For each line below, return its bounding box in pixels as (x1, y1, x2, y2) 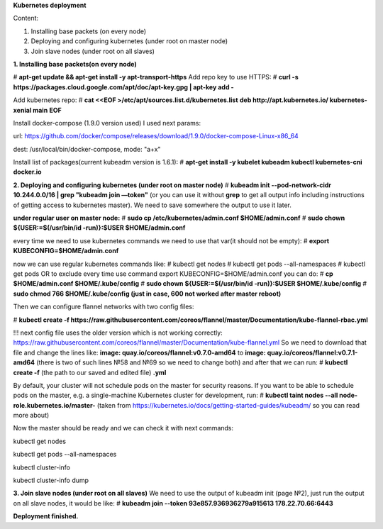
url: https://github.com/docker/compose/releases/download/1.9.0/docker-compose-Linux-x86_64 (13, 132, 299, 140)
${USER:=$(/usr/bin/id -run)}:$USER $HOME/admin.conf (13, 223, 186, 232)
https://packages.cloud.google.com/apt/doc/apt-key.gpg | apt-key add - (13, 82, 234, 91)
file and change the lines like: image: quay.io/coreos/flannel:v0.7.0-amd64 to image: (13, 348, 266, 357)
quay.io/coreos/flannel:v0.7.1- (267, 348, 358, 357)
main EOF (32, 106, 62, 114)
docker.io (13, 167, 42, 177)
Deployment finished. (13, 512, 79, 520)
